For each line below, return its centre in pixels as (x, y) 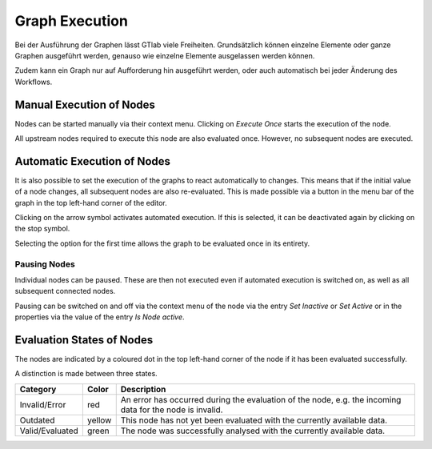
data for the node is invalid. (172, 410)
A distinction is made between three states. (86, 374)
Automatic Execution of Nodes (93, 161)
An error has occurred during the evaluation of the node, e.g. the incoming (261, 399)
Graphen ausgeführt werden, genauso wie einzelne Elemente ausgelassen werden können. (165, 55)
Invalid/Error (43, 404)
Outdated (37, 420)
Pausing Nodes (45, 264)
